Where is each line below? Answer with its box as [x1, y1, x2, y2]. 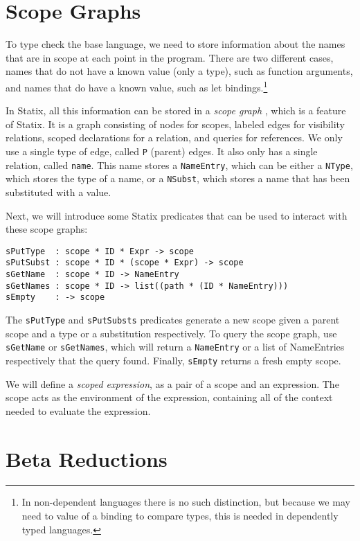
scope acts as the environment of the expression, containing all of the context [6, 390, 333, 405]
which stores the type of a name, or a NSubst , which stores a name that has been [6, 171, 350, 186]
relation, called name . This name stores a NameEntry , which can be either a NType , [6, 157, 353, 172]
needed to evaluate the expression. [6, 403, 151, 418]
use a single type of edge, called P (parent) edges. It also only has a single [6, 143, 318, 158]
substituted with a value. [6, 184, 111, 199]
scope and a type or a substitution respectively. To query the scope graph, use [6, 326, 337, 340]
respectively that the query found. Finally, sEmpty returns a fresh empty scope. [6, 353, 341, 367]
